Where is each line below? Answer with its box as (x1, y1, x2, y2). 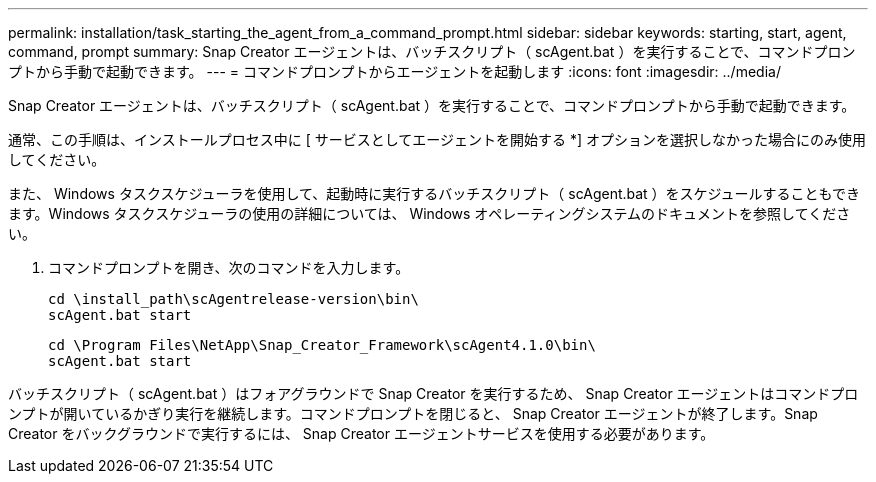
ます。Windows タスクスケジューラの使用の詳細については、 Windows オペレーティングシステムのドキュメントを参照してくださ (8, 205, 851, 222)
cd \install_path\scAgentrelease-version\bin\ (48, 291, 419, 307)
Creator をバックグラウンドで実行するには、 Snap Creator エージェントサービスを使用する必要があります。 (8, 425, 715, 442)
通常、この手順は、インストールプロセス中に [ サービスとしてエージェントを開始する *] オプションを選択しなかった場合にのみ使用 (8, 131, 866, 148)
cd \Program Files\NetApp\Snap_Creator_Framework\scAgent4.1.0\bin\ (48, 337, 596, 353)
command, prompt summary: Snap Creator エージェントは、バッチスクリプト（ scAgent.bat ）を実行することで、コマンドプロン (8, 43, 856, 60)
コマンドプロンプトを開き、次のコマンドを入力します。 (48, 259, 410, 276)
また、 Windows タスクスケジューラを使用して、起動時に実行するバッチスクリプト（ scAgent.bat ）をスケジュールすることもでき (8, 185, 861, 202)
